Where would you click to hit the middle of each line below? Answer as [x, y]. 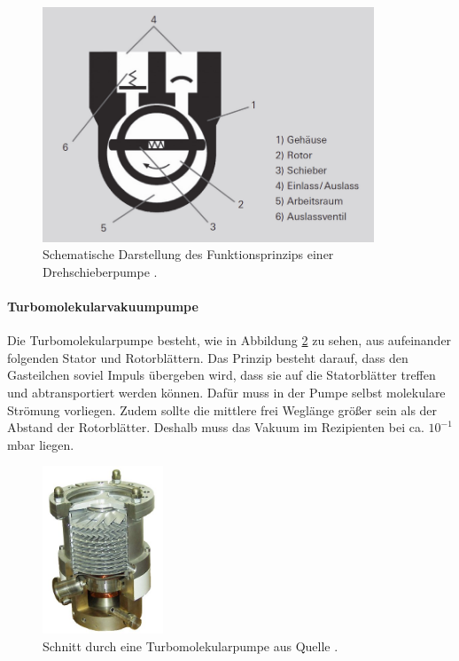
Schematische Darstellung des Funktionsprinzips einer [188, 254]
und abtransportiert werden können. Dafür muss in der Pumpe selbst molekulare [226, 392]
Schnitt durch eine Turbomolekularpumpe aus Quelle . [191, 645]
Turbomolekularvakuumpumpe [103, 306]
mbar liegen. [41, 444]
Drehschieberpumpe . [100, 271]
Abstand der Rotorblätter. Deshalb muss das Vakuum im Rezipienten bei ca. [216, 427]
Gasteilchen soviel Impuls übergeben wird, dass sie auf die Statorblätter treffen [222, 375]
